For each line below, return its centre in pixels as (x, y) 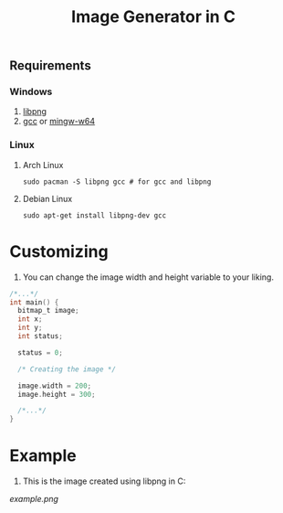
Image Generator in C (153, 17)
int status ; (41, 337)
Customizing (59, 251)
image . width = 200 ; (55, 386)
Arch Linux (43, 165)
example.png (34, 499)
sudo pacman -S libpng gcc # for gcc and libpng (117, 182)
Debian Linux (47, 198)
